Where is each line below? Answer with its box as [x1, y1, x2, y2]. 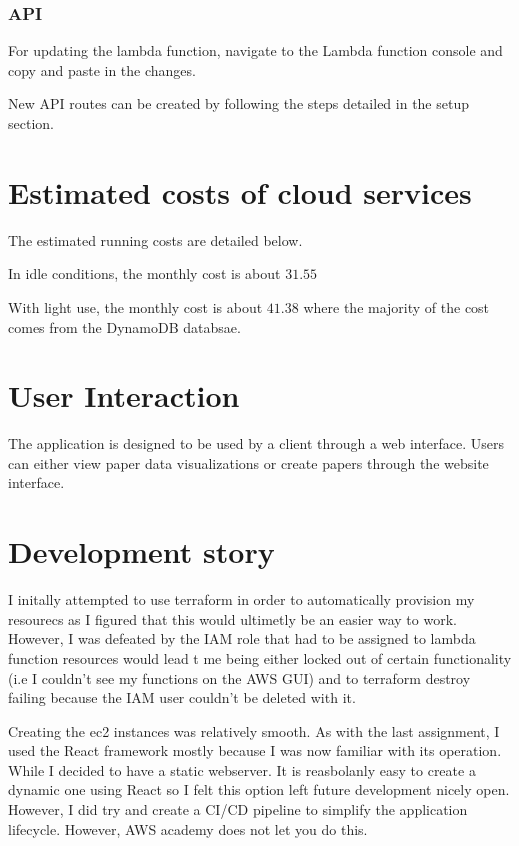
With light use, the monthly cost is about [8, 296, 263, 317]
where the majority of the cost [303, 296, 490, 317]
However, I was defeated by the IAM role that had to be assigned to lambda [8, 628, 476, 649]
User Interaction [8, 375, 240, 416]
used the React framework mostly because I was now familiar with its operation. [8, 740, 502, 761]
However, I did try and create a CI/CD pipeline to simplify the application [8, 799, 468, 820]
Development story [8, 531, 275, 572]
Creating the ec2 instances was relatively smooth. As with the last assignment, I [8, 720, 500, 741]
